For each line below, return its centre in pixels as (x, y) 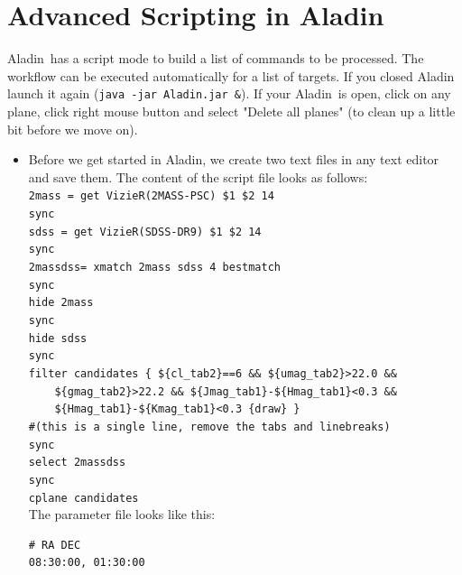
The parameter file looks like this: (122, 514)
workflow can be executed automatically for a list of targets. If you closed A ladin (231, 75)
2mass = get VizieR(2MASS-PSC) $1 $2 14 (151, 196)
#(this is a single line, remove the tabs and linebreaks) (209, 427)
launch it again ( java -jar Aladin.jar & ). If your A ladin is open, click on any (229, 93)
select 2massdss (77, 463)
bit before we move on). (73, 129)
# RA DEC (55, 545)
